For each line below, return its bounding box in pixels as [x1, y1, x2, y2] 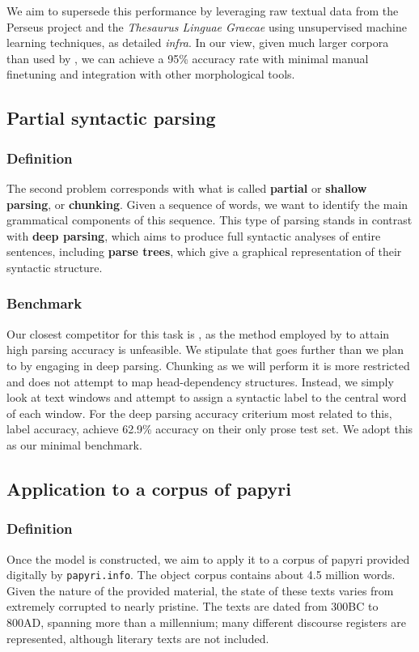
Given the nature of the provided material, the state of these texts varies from [6, 582, 394, 599]
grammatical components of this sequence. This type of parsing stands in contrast [6, 211, 413, 228]
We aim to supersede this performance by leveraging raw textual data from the [6, 2, 399, 19]
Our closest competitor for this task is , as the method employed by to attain [6, 325, 390, 342]
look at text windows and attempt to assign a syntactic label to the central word [6, 389, 407, 406]
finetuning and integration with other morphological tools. [6, 66, 295, 83]
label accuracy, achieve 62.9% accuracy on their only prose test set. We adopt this [6, 420, 413, 437]
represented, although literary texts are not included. [6, 629, 269, 646]
